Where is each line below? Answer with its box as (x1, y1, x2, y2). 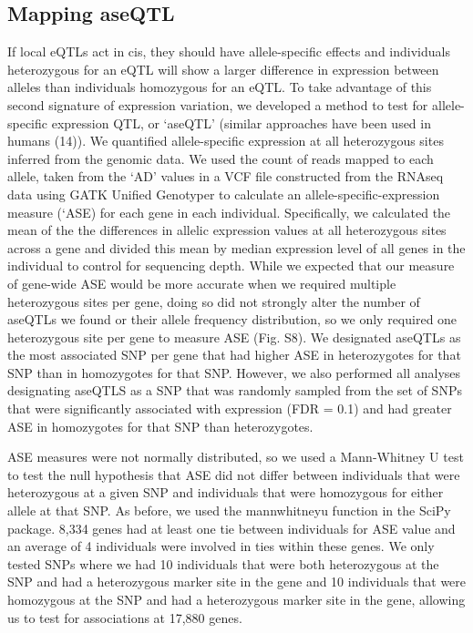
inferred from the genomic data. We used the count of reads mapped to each (7, 148, 434, 168)
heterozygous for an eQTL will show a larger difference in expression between (7, 59, 439, 78)
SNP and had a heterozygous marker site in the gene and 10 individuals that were (7, 572, 467, 591)
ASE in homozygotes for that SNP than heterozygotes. (7, 416, 314, 435)
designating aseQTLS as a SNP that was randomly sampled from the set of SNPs (7, 381, 462, 400)
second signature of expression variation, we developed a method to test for (7, 95, 428, 114)
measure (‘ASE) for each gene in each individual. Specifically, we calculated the (7, 202, 451, 221)
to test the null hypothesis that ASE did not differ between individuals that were (7, 465, 460, 484)
